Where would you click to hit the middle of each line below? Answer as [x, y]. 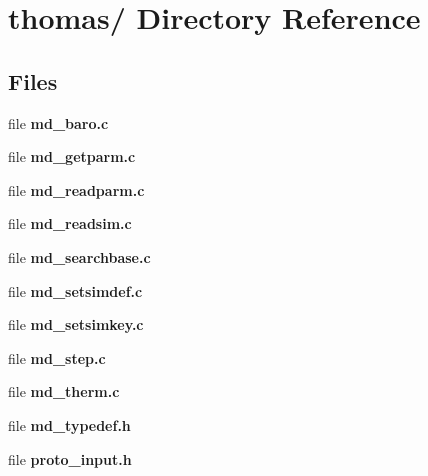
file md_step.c [57, 357]
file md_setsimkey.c [76, 324]
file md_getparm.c [72, 156]
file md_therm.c [64, 391]
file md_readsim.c [70, 223]
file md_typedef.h [69, 424]
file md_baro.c [58, 122]
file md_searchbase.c [79, 256]
